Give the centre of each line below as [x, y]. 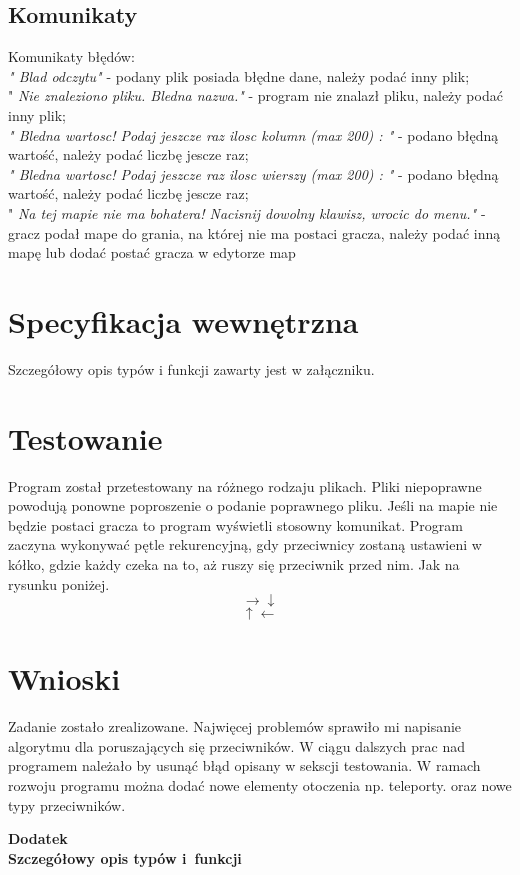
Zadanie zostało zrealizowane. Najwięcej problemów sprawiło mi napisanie [235, 726]
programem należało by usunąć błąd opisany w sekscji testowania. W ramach [244, 765]
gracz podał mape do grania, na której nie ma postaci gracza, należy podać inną [254, 232]
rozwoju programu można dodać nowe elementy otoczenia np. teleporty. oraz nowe [260, 785]
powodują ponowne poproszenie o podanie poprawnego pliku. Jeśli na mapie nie [253, 505]
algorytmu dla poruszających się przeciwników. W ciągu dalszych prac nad [236, 745]
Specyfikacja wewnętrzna [183, 320]
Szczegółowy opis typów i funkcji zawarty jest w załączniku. [191, 368]
